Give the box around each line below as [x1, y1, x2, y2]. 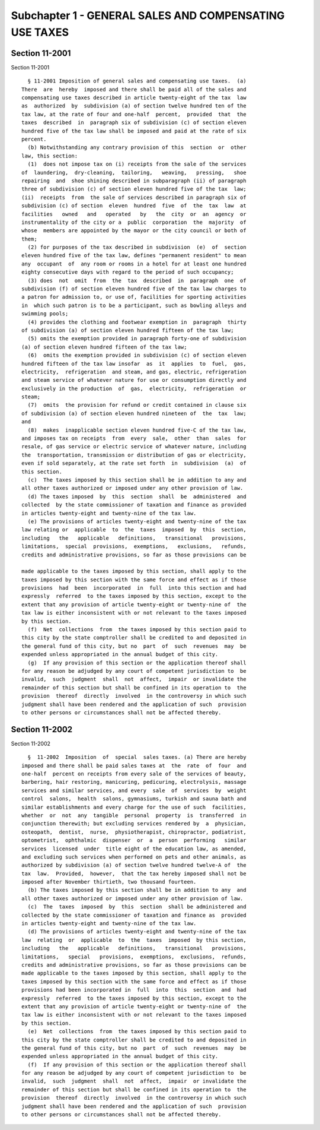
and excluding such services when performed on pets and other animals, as [21, 853, 247, 860]
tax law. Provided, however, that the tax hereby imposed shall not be [21, 870, 247, 877]
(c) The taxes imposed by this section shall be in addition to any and [27, 477, 247, 483]
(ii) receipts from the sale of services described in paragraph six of [21, 194, 247, 201]
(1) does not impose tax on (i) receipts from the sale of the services [27, 161, 247, 167]
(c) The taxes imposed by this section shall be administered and [27, 903, 247, 910]
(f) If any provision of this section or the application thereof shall [27, 1061, 247, 1068]
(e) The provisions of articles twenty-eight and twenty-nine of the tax [27, 518, 247, 525]
